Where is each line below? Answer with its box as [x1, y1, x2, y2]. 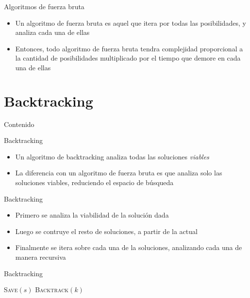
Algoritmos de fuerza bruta [4, 1, 84, 11]
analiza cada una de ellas [15, 27, 90, 37]
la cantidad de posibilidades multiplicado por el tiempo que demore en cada [15, 53, 241, 63]
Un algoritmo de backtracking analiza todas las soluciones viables [15, 151, 209, 161]
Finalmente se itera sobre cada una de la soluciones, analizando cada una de [15, 242, 242, 252]
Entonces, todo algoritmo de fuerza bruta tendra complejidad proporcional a [15, 43, 243, 53]
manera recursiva [15, 252, 66, 262]
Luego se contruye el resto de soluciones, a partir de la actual [15, 226, 198, 236]
